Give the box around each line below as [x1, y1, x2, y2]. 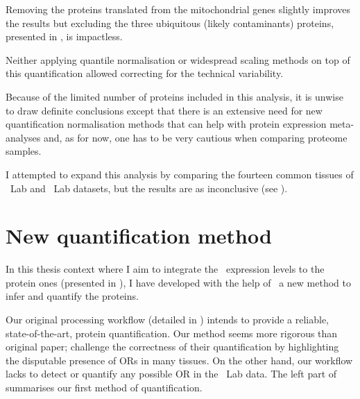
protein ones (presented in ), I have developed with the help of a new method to [6, 275, 351, 289]
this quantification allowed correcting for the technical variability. [6, 66, 284, 80]
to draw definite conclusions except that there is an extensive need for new [6, 103, 323, 117]
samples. [6, 144, 42, 158]
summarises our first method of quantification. [6, 380, 203, 394]
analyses [6, 130, 41, 144]
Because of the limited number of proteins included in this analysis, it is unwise [6, 89, 343, 103]
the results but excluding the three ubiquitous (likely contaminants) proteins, [6, 15, 334, 30]
